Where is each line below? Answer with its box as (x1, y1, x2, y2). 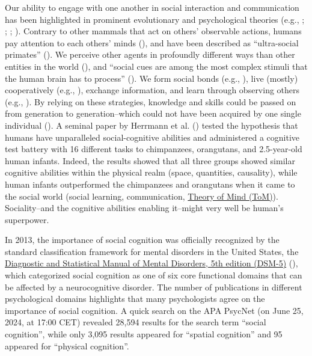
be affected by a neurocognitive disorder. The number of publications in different (5, 280, 302, 293)
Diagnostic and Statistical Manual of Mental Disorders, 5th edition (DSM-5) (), (5, 257, 298, 269)
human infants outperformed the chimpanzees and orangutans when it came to (5, 177, 295, 190)
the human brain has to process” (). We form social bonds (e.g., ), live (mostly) (5, 72, 298, 84)
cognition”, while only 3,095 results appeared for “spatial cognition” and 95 (5, 328, 283, 340)
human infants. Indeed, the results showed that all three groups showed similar (5, 154, 295, 167)
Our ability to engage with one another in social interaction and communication (5, 1, 299, 13)
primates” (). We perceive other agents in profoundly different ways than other (5, 48, 295, 61)
